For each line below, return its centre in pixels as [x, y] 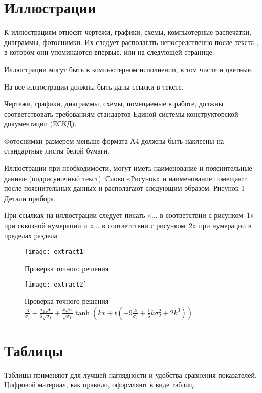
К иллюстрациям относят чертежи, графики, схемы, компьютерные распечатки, [128, 32]
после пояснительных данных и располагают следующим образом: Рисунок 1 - [127, 188]
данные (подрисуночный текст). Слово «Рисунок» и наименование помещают [125, 178]
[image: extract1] [56, 252]
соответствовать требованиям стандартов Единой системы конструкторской [121, 113]
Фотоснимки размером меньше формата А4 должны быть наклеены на [114, 140]
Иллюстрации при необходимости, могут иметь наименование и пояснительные [128, 168]
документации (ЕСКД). [40, 124]
